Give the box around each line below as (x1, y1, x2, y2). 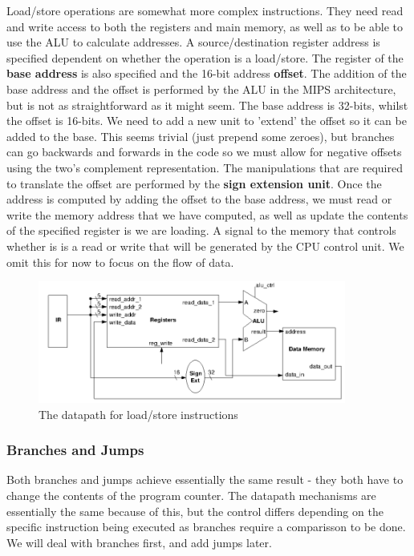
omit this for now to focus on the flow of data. (6, 253, 234, 270)
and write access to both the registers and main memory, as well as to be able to (6, 18, 404, 34)
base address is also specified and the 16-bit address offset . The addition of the (6, 65, 407, 82)
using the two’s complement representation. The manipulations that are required (6, 159, 404, 175)
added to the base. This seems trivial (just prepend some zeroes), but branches (6, 127, 395, 144)
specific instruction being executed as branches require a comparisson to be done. (6, 518, 406, 535)
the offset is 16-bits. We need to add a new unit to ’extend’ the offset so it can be (6, 112, 407, 129)
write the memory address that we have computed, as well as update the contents (6, 206, 408, 223)
